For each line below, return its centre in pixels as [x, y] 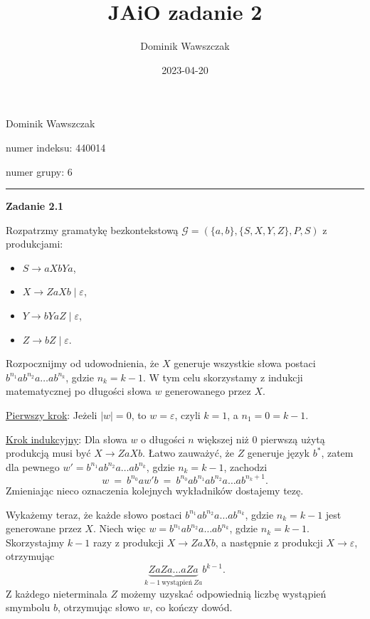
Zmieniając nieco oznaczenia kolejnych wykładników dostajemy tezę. [155, 490]
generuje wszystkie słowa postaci [245, 363]
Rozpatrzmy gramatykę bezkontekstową [92, 229]
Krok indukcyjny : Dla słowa [67, 439]
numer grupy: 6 [39, 171]
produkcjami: [35, 244]
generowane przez [44, 528]
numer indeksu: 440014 [56, 147]
